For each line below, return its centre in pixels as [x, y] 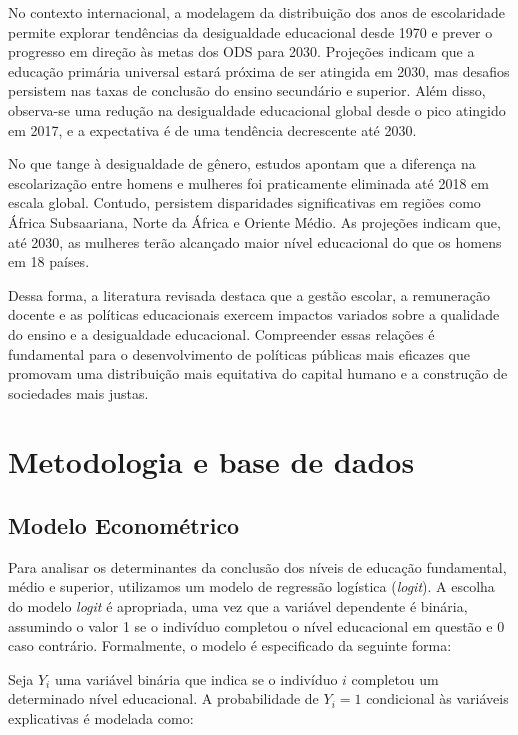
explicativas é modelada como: [101, 718]
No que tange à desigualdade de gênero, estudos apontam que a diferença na [242, 163]
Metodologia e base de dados [211, 461]
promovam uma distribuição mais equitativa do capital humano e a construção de [258, 373]
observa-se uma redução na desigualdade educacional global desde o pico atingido [257, 109]
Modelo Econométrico [124, 525]
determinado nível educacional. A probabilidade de [163, 698]
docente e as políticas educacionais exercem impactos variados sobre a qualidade [254, 314]
